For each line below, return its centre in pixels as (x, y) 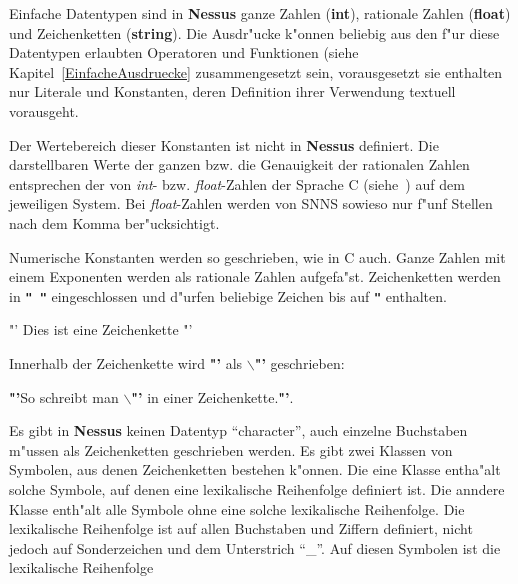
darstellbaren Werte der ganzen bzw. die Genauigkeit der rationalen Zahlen (239, 164)
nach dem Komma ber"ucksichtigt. (114, 222)
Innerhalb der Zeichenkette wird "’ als (126, 362)
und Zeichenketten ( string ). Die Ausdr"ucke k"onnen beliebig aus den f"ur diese (254, 32)
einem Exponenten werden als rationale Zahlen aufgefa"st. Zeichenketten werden (255, 276)
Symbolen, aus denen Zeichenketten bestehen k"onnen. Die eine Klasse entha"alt (255, 469)
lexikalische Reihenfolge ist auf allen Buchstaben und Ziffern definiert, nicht (241, 528)
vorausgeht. (44, 110)
